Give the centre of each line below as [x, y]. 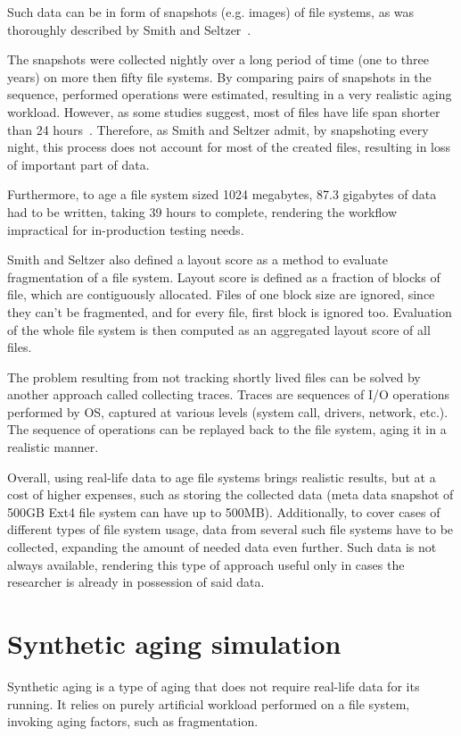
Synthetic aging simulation [174, 643]
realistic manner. [53, 447]
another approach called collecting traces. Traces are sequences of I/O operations [229, 394]
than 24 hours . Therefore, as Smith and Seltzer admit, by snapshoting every [218, 129]
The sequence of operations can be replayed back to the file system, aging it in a [227, 429]
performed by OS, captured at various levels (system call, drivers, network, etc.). [228, 411]
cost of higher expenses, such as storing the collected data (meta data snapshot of [230, 494]
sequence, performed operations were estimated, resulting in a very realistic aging [230, 94]
